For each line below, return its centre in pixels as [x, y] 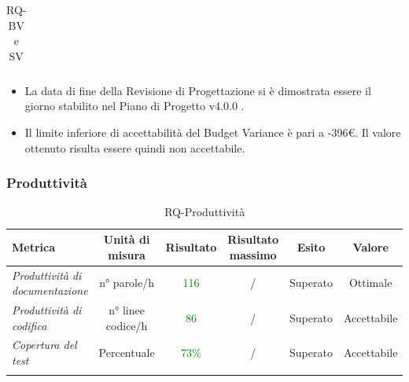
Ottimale [370, 283]
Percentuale [127, 353]
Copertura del [44, 345]
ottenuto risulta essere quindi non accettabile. [135, 147]
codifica [29, 325]
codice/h [127, 325]
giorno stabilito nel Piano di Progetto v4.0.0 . [134, 106]
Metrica [34, 246]
